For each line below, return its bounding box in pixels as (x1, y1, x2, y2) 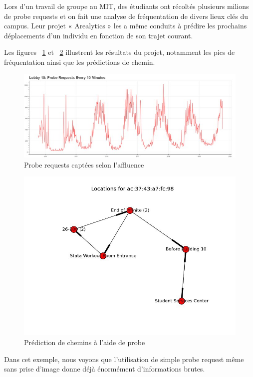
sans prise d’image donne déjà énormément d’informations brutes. (4, 364, 205, 374)
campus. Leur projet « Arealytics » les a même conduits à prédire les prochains (4, 20, 247, 31)
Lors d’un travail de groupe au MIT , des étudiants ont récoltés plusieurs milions (4, 1, 249, 11)
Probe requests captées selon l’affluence (24, 159, 144, 170)
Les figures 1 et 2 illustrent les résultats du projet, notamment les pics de (4, 47, 235, 57)
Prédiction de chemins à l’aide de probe (24, 337, 145, 348)
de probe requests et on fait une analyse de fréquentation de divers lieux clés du (4, 10, 248, 21)
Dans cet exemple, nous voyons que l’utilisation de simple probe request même (4, 354, 244, 364)
